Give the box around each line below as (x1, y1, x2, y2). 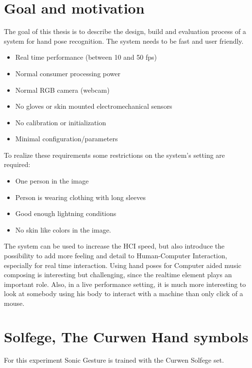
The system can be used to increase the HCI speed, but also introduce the (4, 241, 225, 251)
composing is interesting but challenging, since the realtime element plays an (4, 269, 232, 280)
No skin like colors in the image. (15, 224, 111, 234)
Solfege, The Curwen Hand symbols (4, 326, 249, 346)
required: (4, 159, 31, 169)
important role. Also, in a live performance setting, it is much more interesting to (4, 279, 246, 289)
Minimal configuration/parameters (15, 134, 118, 144)
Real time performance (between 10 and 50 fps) (15, 52, 157, 62)
